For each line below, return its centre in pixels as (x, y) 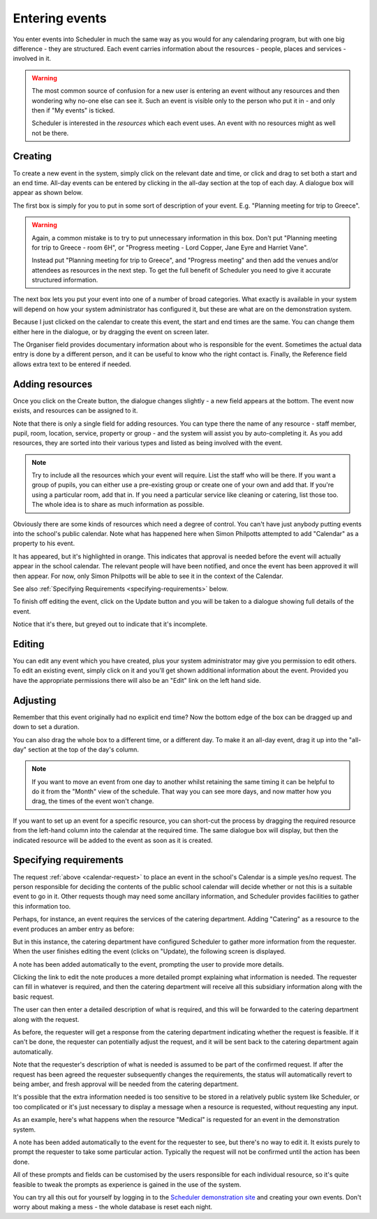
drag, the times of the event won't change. (93, 801)
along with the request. (46, 1019)
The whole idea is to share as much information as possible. (118, 505)
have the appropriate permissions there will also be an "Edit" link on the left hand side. (137, 680)
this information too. (42, 906)
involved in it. (32, 59)
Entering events (60, 18)
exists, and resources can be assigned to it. (75, 411)
